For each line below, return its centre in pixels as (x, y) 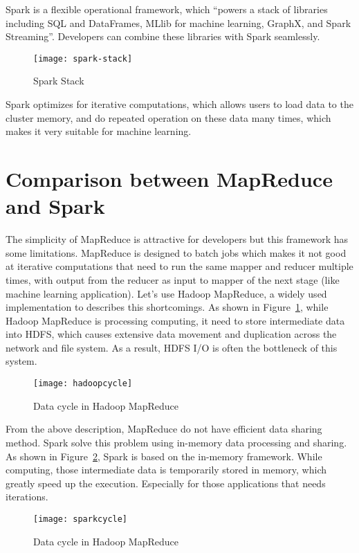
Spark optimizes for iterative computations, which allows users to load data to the (179, 104)
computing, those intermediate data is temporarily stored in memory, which (166, 470)
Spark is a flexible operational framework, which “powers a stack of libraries (167, 9)
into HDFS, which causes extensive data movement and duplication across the (171, 334)
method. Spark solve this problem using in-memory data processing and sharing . (176, 442)
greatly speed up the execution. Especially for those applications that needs (166, 483)
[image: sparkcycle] (81, 519)
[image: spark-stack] (83, 58)
